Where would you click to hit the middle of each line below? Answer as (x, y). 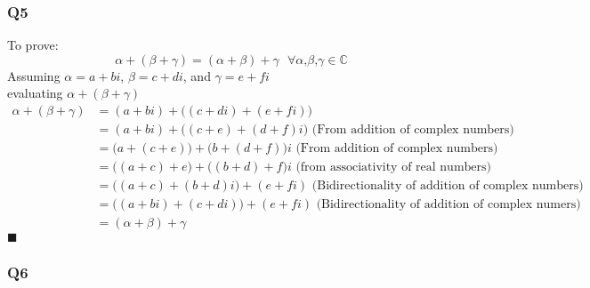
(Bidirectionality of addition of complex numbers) (448, 186)
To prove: (33, 45)
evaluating (35, 93)
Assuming (34, 75)
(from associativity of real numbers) (394, 168)
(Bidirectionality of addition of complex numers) (449, 205)
